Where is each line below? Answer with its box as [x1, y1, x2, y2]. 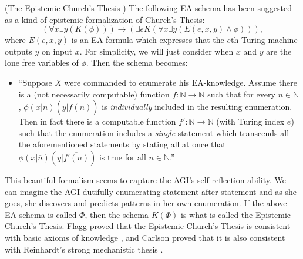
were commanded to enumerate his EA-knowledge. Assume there [64, 76, 297, 88]
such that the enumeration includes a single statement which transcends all [18, 126, 289, 139]
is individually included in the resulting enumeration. [102, 100, 292, 113]
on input [41, 45, 73, 57]
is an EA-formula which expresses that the [71, 33, 224, 46]
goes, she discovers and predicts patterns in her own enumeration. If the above [5, 197, 287, 209]
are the [266, 45, 292, 57]
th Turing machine [231, 33, 298, 46]
